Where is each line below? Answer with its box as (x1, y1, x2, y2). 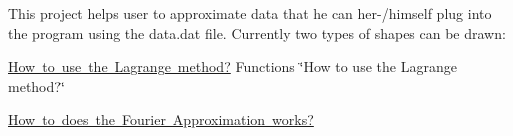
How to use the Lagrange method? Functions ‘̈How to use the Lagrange (8, 56, 457, 77)
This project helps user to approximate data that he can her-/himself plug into (8, 3, 492, 23)
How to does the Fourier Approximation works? (8, 109, 314, 130)
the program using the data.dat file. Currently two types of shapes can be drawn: (8, 22, 506, 43)
